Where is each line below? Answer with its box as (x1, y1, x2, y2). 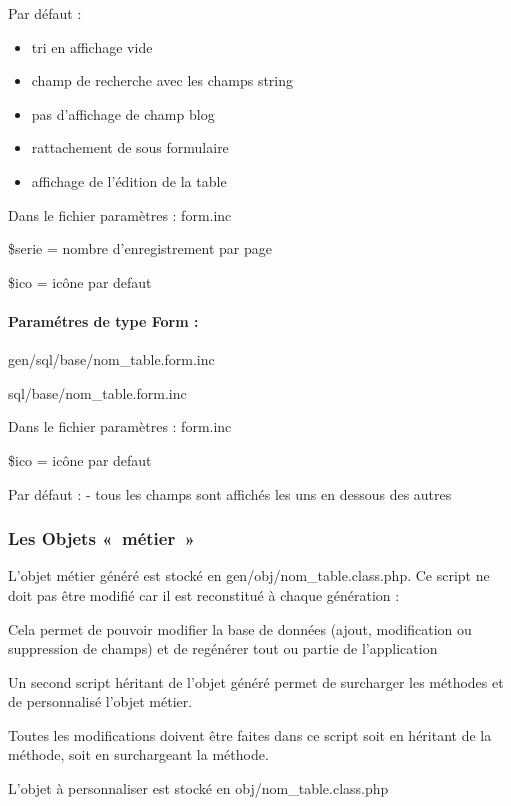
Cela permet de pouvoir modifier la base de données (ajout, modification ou (8, 618, 472, 639)
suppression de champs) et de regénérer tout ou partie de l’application (8, 638, 438, 659)
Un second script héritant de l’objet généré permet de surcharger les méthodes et (8, 671, 504, 692)
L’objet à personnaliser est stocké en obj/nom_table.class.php (8, 778, 389, 799)
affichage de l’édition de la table (31, 170, 227, 191)
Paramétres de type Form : (8, 310, 199, 331)
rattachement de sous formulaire (31, 137, 229, 158)
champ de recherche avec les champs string (31, 70, 294, 91)
